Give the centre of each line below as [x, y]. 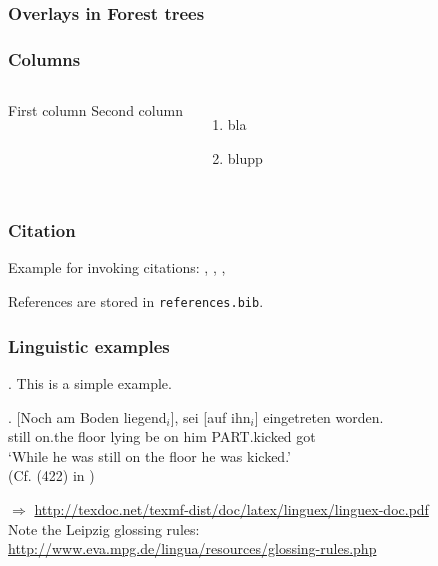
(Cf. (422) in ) [51, 475]
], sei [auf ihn [210, 416]
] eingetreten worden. [319, 416]
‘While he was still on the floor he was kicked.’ [149, 455]
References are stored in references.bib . [136, 301]
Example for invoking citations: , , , [117, 267]
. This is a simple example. [90, 382]
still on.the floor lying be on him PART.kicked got [162, 436]
